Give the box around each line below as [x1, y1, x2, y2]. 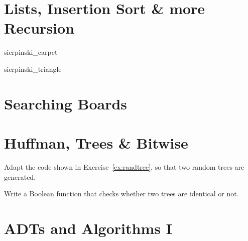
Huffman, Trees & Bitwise [4, 133, 188, 153]
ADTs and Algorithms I [4, 217, 172, 238]
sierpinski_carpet [4, 47, 58, 57]
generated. [4, 171, 36, 182]
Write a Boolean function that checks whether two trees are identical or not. [4, 188, 239, 199]
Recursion [4, 18, 75, 38]
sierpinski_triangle [4, 63, 62, 74]
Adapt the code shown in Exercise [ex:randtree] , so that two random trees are [4, 162, 244, 172]
